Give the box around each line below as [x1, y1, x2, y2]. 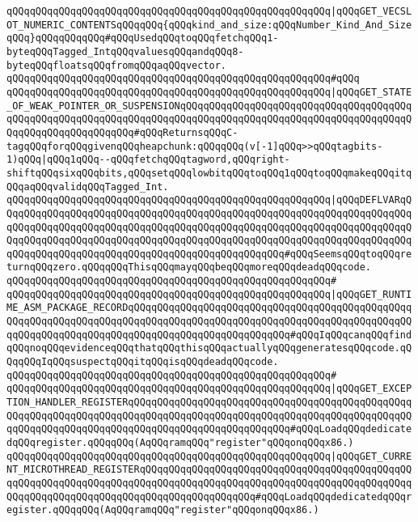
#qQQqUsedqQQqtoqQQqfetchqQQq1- [104, 32, 279, 45]
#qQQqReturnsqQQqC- [133, 126, 239, 138]
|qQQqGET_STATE [330, 86, 412, 98]
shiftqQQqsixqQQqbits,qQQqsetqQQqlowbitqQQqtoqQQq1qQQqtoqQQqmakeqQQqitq [6, 167, 412, 179]
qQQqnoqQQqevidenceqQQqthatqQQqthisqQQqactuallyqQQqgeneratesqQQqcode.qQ [6, 342, 412, 354]
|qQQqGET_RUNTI [330, 288, 412, 300]
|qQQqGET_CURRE [330, 450, 412, 462]
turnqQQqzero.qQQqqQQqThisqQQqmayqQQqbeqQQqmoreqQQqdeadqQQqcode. [6, 261, 372, 274]
